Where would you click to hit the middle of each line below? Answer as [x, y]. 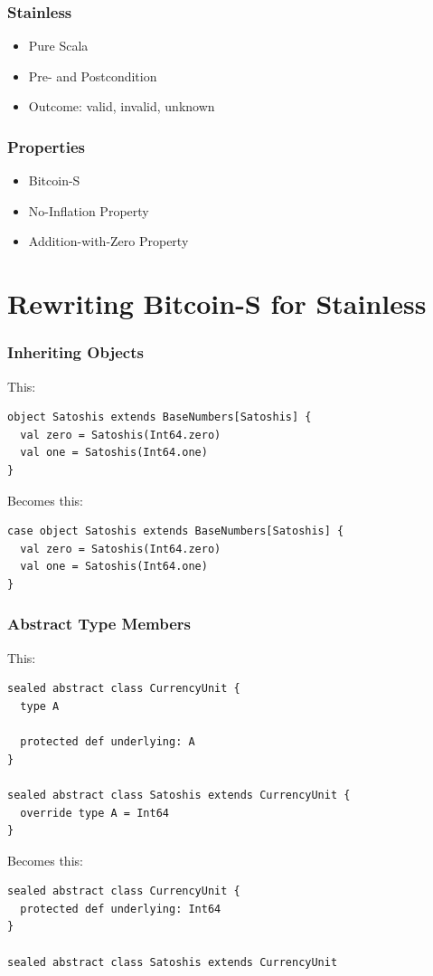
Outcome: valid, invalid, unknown [122, 106]
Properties [46, 146]
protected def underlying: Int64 [121, 909]
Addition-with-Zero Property [108, 241]
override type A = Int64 [94, 813]
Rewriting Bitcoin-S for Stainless [217, 303]
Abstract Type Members [99, 624]
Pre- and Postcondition [93, 76]
